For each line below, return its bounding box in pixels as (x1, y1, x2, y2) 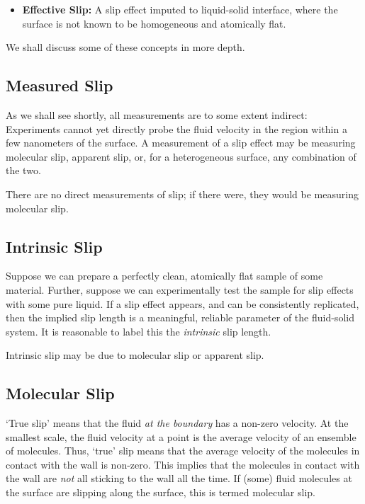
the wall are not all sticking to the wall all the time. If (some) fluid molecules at (6, 471, 352, 486)
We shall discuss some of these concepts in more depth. (6, 40, 245, 55)
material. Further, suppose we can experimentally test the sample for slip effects (6, 282, 354, 297)
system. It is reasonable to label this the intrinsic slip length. (6, 323, 271, 338)
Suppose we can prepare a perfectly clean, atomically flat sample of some (6, 268, 323, 283)
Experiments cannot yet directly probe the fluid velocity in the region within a (6, 121, 347, 136)
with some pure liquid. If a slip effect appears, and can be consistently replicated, (6, 296, 359, 311)
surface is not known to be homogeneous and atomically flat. (22, 16, 286, 30)
